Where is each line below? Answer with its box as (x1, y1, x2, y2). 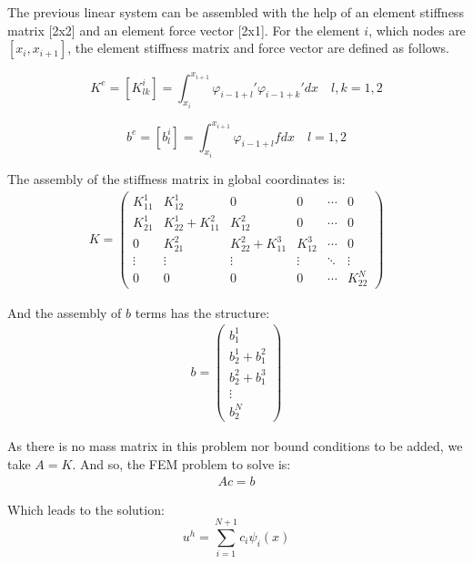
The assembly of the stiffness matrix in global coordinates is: (7, 169, 346, 189)
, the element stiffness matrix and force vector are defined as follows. (67, 38, 449, 57)
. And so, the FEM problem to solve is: (72, 454, 291, 473)
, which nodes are (368, 20, 466, 39)
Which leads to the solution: (7, 499, 165, 518)
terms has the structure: (135, 303, 270, 322)
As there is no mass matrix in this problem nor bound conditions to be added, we (7, 436, 463, 456)
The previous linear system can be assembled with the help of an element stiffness (7, 3, 464, 21)
